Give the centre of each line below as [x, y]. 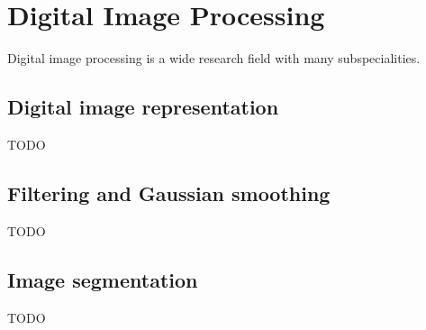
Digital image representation [143, 107]
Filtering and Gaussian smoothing [169, 192]
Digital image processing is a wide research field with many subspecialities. [214, 58]
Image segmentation [103, 279]
